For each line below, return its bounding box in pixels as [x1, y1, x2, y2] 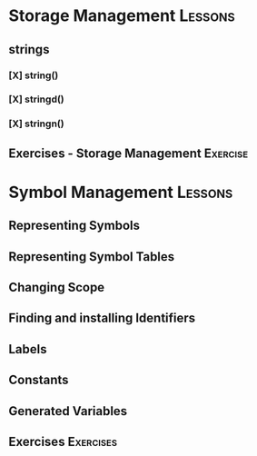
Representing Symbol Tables [8, 249, 175, 264]
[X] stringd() [8, 93, 64, 105]
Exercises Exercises [8, 434, 117, 450]
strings [8, 42, 50, 57]
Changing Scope [8, 280, 105, 295]
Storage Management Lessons [8, 5, 235, 26]
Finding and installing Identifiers [8, 311, 196, 326]
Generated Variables [8, 403, 128, 419]
